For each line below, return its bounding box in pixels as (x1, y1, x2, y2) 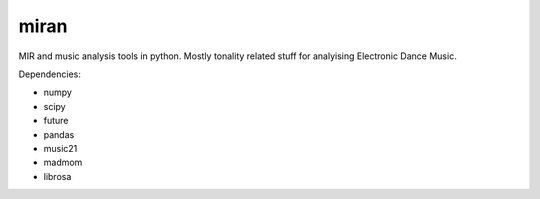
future (43, 115, 69, 127)
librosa (43, 170, 72, 182)
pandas (43, 128, 75, 140)
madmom (43, 156, 83, 169)
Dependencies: (18, 68, 82, 80)
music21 (43, 142, 78, 154)
